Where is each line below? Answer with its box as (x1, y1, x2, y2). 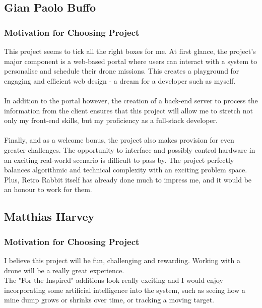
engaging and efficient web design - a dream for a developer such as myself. (4, 75, 236, 86)
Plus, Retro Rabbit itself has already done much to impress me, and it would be (4, 174, 252, 184)
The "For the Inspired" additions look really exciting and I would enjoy (4, 275, 223, 285)
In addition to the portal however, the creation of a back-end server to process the (4, 95, 258, 105)
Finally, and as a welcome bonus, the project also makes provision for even (4, 135, 234, 145)
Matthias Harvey (4, 209, 95, 224)
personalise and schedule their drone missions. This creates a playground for (4, 66, 239, 76)
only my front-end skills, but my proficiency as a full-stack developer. (4, 115, 218, 126)
